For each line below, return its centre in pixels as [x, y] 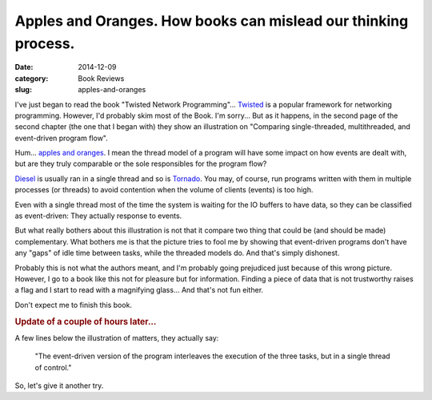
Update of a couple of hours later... [86, 321]
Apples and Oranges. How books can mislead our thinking [212, 21]
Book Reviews [101, 78]
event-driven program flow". [61, 138]
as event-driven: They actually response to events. [98, 216]
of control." [53, 367]
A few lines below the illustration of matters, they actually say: [117, 337]
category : [32, 78]
